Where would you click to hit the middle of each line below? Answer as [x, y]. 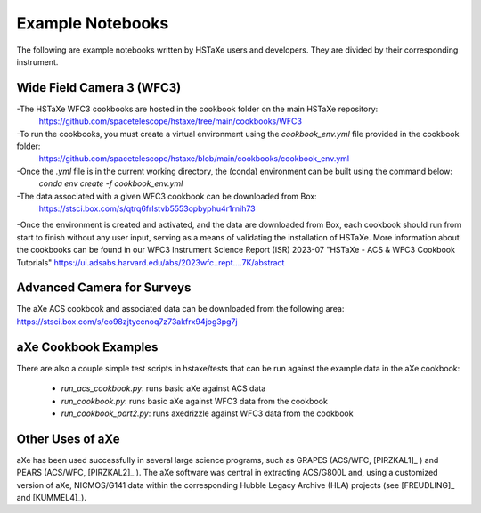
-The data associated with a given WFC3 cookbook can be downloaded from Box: [167, 196]
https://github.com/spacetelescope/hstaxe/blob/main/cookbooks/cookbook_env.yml [194, 159]
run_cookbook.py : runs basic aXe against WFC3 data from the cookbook [195, 401]
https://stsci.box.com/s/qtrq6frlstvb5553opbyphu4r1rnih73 [147, 208]
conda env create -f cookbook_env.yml [111, 183]
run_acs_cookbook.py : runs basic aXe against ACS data [163, 388]
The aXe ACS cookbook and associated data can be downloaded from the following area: [180, 309]
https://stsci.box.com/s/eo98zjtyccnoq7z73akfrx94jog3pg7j [127, 322]
